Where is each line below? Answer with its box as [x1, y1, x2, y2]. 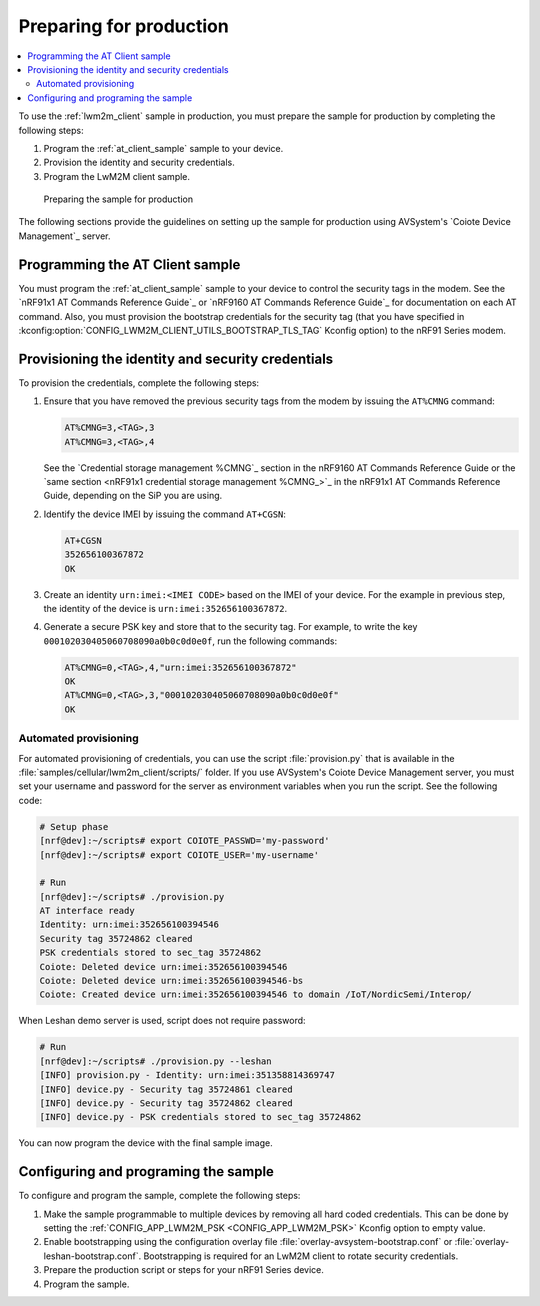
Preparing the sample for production [43, 193, 194, 205]
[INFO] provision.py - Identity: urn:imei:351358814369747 [39, 1070, 335, 1081]
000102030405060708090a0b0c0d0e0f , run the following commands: [43, 635, 338, 647]
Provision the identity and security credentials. [43, 156, 235, 169]
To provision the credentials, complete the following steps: [18, 376, 260, 389]
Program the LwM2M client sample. [43, 170, 190, 182]
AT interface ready [39, 905, 135, 917]
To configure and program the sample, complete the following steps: [18, 1190, 301, 1202]
